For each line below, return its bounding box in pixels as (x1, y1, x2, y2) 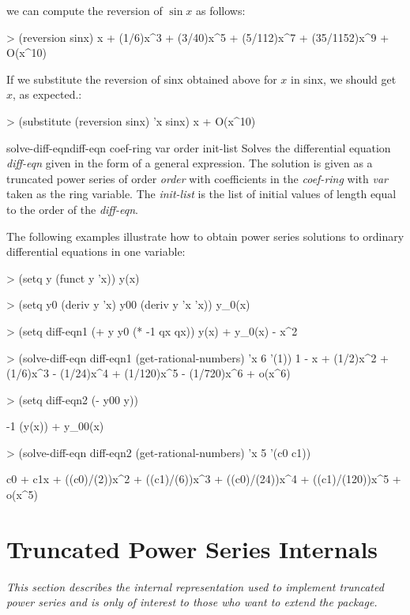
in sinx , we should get (291, 70, 397, 87)
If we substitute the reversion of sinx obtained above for (6, 70, 277, 87)
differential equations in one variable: (6, 243, 186, 260)
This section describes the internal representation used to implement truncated (6, 578, 384, 594)
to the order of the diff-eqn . (6, 201, 138, 217)
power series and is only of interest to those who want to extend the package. (6, 594, 378, 610)
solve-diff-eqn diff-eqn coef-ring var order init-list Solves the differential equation (6, 139, 391, 156)
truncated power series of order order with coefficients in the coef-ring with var (6, 170, 388, 186)
